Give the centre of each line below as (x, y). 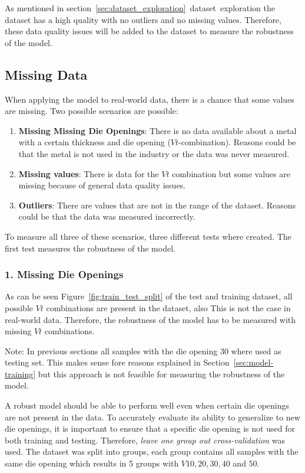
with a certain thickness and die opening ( (95, 142)
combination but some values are (231, 173)
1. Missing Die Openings (64, 274)
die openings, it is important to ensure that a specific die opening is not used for (150, 428)
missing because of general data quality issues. (102, 185)
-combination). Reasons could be (237, 142)
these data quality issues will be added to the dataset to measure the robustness (149, 31)
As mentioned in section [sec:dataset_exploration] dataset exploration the (140, 8)
